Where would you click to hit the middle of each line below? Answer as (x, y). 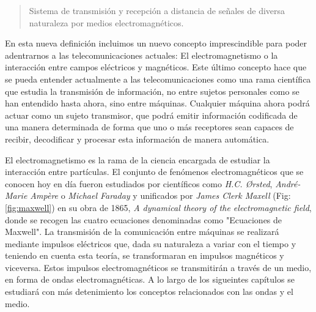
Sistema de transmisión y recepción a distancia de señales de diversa (157, 10)
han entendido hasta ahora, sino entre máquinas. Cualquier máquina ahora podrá (157, 103)
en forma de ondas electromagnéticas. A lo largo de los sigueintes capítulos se (150, 279)
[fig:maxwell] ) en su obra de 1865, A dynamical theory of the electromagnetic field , (158, 207)
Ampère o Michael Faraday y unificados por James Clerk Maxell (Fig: (160, 195)
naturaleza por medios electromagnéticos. (106, 22)
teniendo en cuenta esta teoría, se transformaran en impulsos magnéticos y (145, 255)
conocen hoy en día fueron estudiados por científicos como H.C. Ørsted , (139, 183)
